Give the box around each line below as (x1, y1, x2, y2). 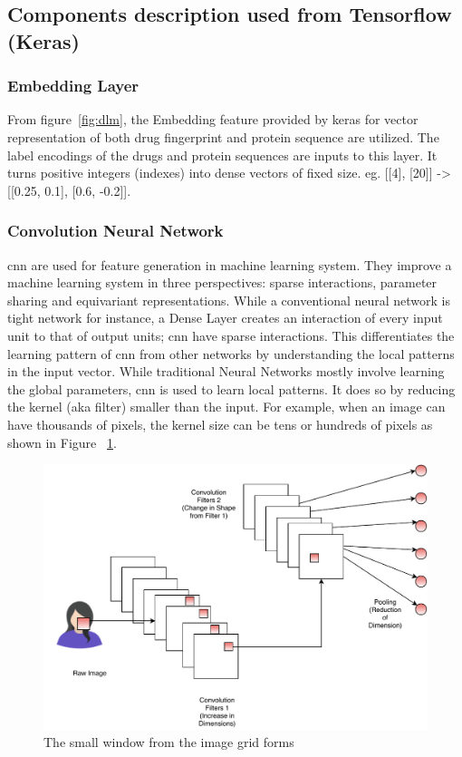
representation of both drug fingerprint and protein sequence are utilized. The (7, 127, 439, 146)
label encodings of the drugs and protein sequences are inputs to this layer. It (7, 145, 438, 164)
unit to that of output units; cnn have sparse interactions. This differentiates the (7, 325, 455, 345)
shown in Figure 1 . (7, 432, 117, 451)
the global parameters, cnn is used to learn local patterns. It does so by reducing (7, 379, 456, 398)
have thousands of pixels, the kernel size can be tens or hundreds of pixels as (7, 414, 433, 433)
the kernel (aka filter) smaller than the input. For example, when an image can (7, 397, 446, 416)
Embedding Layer (7, 74, 140, 97)
